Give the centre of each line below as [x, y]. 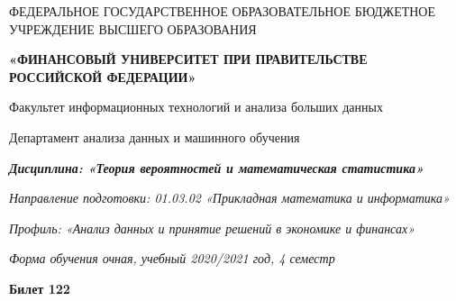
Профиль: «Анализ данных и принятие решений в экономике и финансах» [212, 228]
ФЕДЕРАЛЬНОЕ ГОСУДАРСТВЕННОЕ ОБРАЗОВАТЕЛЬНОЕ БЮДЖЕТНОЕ [223, 11]
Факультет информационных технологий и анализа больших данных [196, 107]
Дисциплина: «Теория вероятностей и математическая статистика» [216, 167]
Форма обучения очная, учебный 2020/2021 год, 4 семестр [172, 258]
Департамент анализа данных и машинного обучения [155, 137]
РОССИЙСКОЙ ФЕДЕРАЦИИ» [103, 76]
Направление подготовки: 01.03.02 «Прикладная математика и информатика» [229, 198]
